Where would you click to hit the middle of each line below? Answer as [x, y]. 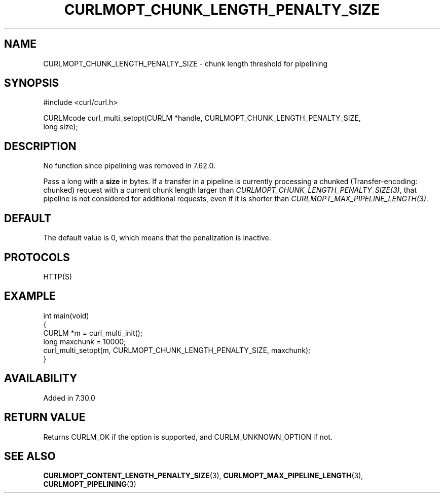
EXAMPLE [30, 296]
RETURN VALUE [45, 417]
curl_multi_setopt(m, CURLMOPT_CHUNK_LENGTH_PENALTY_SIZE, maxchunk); [177, 350]
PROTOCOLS [37, 257]
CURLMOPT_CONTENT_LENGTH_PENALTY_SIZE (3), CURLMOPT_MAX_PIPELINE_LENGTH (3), [203, 476]
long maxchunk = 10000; [85, 341]
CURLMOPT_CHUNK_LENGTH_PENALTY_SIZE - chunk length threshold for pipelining [186, 63]
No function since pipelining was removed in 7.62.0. [129, 166]
